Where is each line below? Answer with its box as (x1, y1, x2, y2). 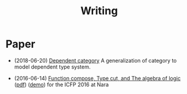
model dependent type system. (14, 63, 91, 70)
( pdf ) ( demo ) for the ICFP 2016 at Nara (14, 81, 109, 88)
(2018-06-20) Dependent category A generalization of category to (14, 57, 177, 64)
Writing (80, 4, 118, 18)
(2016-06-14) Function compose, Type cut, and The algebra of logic (14, 74, 181, 82)
